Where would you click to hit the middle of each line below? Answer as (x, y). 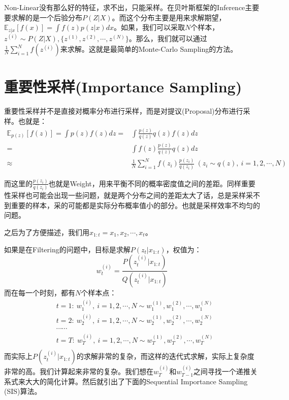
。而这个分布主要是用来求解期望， (169, 17)
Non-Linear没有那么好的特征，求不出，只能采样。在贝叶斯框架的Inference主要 (132, 7)
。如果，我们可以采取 (149, 27)
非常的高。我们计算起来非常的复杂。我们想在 (79, 371)
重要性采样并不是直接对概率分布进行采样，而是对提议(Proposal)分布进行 (124, 111)
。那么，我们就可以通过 (168, 38)
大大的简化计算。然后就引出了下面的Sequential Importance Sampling (136, 381)
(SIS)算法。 (23, 391)
